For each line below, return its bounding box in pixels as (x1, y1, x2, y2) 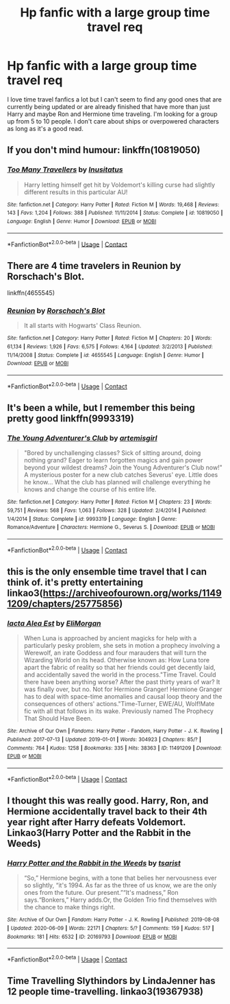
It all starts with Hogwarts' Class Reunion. (23, 321, 142, 330)
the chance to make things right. (23, 903, 116, 911)
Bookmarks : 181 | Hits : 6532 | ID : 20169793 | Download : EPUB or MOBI (7, 933, 177, 940)
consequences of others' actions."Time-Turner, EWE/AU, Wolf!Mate (23, 700, 215, 708)
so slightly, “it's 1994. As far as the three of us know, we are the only (23, 881, 217, 889)
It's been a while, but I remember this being (7, 402, 195, 414)
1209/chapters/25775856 (7, 598, 120, 609)
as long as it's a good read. (7, 124, 84, 132)
